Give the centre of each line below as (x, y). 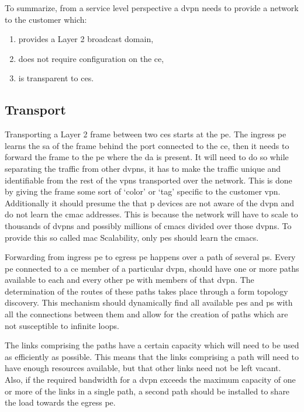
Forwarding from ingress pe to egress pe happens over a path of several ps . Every (150, 257)
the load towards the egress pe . (60, 402)
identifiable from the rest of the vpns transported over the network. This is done (148, 180)
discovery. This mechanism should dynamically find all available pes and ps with (149, 302)
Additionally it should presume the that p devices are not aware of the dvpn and (150, 202)
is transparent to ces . (56, 78)
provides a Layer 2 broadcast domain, (86, 39)
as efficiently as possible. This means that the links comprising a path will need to (152, 356)
